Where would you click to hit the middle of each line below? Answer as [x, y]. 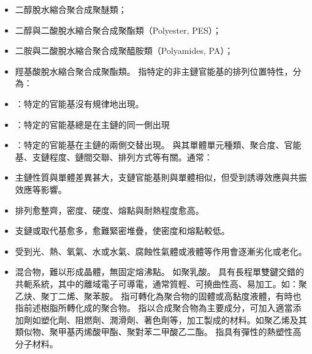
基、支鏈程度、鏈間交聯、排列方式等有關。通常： [114, 156]
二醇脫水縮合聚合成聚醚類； [71, 9]
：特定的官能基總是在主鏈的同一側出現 [92, 124]
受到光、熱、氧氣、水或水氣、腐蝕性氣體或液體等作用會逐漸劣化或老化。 [161, 251]
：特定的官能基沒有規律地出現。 [79, 103]
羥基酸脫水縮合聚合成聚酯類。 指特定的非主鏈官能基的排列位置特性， [154, 71]
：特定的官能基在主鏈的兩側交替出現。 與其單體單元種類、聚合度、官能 [158, 145]
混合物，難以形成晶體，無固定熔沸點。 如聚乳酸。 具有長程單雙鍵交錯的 [160, 272]
